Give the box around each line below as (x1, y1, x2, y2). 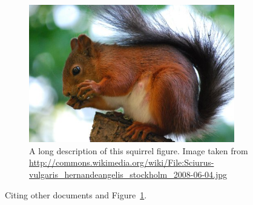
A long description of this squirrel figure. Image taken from (29, 144, 248, 157)
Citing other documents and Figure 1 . (5, 188, 147, 201)
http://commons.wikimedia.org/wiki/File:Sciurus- (29, 156, 214, 169)
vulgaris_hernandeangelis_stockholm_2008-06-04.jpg (29, 168, 228, 181)
